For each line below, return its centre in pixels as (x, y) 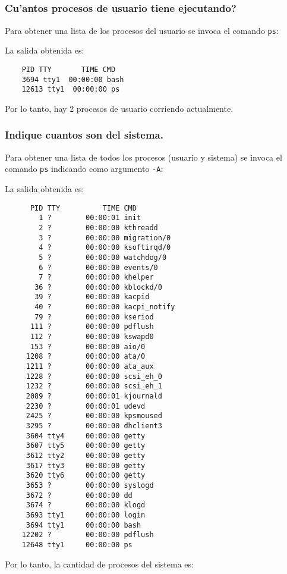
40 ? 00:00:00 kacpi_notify (105, 307)
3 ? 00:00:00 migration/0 (105, 238)
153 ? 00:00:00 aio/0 (88, 346)
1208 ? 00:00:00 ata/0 (86, 357)
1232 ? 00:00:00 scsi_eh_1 (94, 386)
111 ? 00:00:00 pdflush (92, 327)
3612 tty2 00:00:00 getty (86, 455)
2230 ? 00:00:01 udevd (86, 406)
